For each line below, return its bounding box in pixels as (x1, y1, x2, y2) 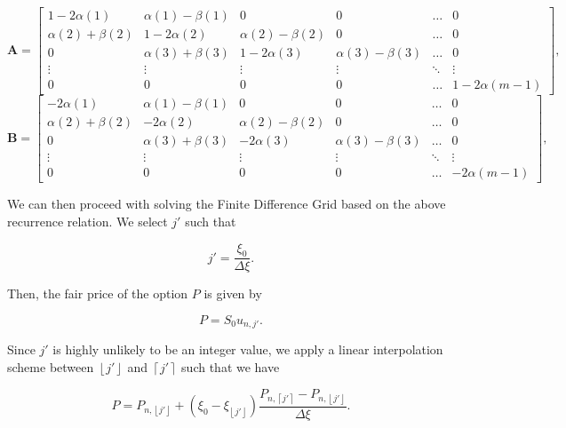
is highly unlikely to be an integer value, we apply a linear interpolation (52, 340, 443, 359)
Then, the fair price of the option (7, 284, 188, 303)
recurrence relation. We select (7, 211, 168, 230)
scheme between (7, 357, 94, 376)
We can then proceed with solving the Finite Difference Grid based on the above (7, 194, 446, 213)
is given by (203, 284, 262, 303)
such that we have (181, 357, 280, 376)
